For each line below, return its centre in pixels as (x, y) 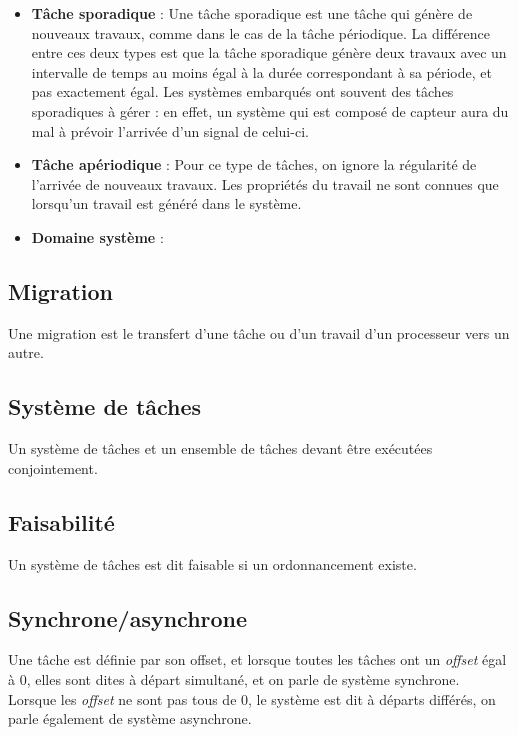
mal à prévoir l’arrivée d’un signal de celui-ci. (170, 130)
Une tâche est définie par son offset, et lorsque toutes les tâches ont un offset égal (257, 659)
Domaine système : (97, 236)
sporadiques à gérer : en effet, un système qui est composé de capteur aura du (270, 110)
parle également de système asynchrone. (130, 718)
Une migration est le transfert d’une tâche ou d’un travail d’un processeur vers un (259, 332)
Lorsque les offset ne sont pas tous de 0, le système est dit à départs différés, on (252, 698)
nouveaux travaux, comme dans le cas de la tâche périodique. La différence (260, 32)
